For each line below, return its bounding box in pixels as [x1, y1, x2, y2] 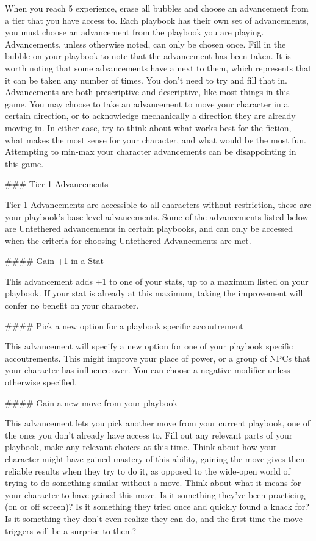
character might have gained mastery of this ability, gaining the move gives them [5, 453, 307, 465]
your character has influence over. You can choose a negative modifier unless [5, 364, 290, 376]
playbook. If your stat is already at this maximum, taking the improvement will [5, 287, 303, 299]
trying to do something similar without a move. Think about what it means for [5, 476, 301, 489]
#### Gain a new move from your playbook [5, 396, 178, 409]
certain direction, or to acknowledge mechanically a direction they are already [5, 109, 296, 122]
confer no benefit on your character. [5, 299, 139, 312]
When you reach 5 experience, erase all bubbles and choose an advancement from [5, 2, 309, 14]
